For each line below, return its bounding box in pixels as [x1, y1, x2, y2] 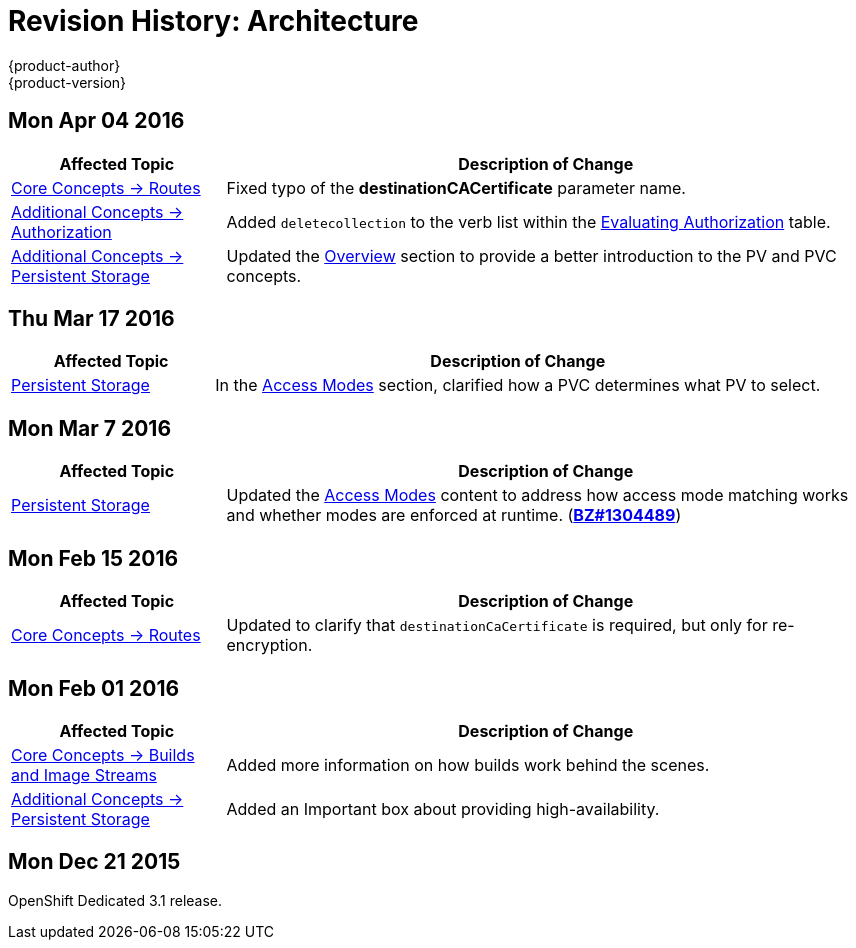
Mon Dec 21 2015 [8, 849, 181, 875]
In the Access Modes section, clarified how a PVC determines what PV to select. [215, 375, 821, 396]
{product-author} [8, 56, 121, 74]
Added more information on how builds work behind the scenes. [226, 754, 710, 775]
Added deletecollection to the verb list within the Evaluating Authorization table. [226, 211, 831, 232]
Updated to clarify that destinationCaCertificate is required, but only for [226, 615, 768, 636]
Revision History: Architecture [8, 4, 419, 38]
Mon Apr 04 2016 [8, 108, 185, 134]
